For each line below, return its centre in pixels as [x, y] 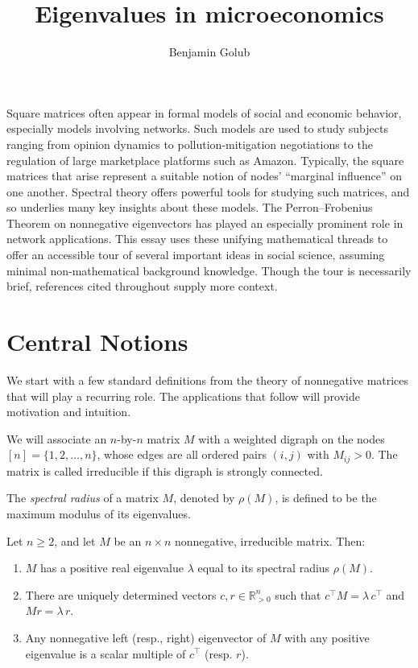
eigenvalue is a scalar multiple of [106, 653]
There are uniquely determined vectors [121, 594]
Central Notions [97, 342]
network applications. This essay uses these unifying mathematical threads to [197, 239]
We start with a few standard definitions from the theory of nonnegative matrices [208, 379]
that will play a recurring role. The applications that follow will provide [183, 396]
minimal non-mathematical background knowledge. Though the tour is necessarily [209, 270]
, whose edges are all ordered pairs [182, 454]
